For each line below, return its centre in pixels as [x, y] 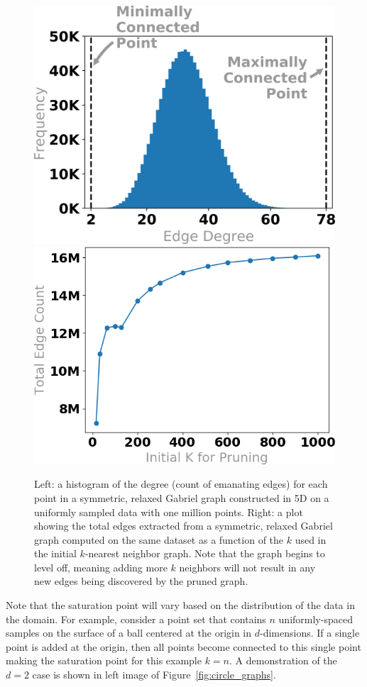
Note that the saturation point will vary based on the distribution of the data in [180, 605]
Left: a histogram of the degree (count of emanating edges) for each [181, 484]
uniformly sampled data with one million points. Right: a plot [169, 512]
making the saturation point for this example [104, 660]
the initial [55, 553]
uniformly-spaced [316, 619]
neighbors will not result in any [247, 567]
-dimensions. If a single [310, 633]
